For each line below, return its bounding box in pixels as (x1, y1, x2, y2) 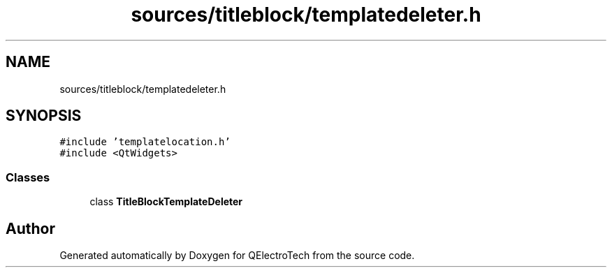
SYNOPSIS (6, 107, 82, 125)
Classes (6, 170, 50, 184)
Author (6, 219, 55, 237)
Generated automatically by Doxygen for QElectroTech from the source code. (59, 249, 415, 262)
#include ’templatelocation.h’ (59, 136, 231, 148)
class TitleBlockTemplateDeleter (89, 195, 243, 208)
